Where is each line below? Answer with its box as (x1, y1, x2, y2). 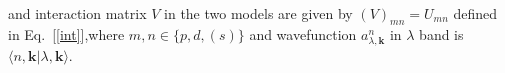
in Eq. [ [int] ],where (8, 24, 125, 45)
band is (419, 24, 464, 45)
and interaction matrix (8, 2, 147, 23)
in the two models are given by (164, 2, 353, 23)
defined (453, 2, 498, 23)
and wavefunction (249, 24, 357, 45)
